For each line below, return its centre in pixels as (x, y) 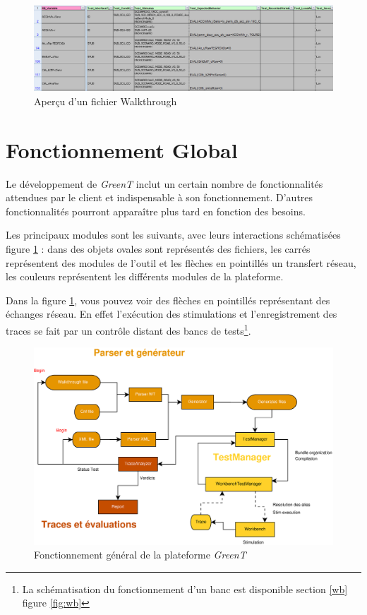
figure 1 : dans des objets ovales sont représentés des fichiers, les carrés (158, 249)
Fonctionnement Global (122, 149)
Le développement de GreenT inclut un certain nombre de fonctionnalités (164, 183)
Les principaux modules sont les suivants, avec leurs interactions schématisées (173, 235)
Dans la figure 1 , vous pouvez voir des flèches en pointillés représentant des (168, 300)
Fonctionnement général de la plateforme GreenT (140, 555)
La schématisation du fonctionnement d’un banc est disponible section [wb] (185, 589)
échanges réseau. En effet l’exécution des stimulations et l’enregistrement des (172, 314)
